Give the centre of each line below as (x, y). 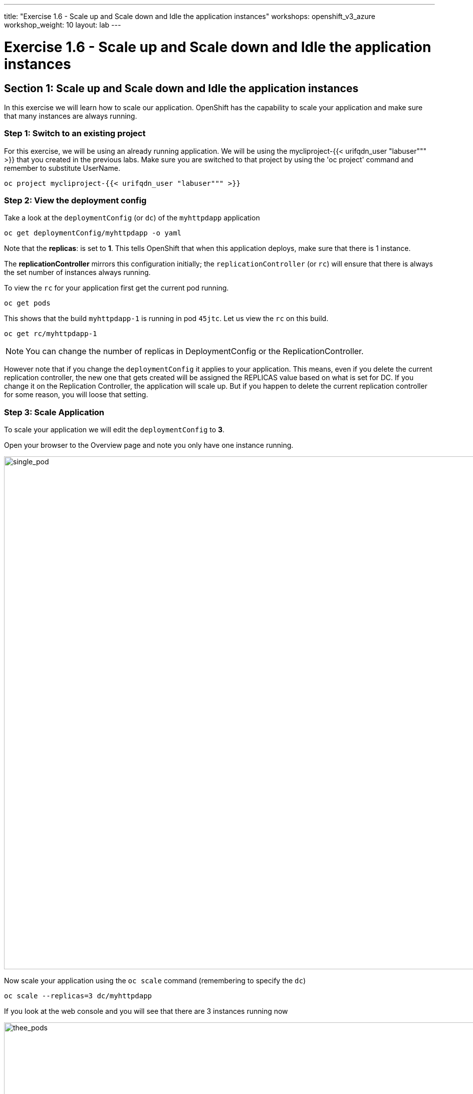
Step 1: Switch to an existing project (75, 133)
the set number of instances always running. (77, 272)
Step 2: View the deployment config (75, 201)
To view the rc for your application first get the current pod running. (116, 288)
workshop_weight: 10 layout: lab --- (63, 25)
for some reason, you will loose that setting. (76, 395)
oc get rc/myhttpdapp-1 (51, 334)
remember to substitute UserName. (62, 168)
